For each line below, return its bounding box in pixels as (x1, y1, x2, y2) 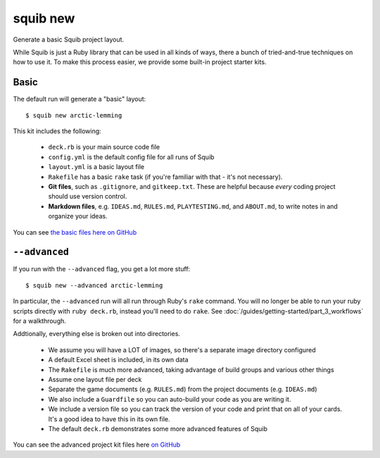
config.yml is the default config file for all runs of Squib (48, 152, 215, 161)
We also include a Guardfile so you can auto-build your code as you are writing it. (48, 395, 291, 403)
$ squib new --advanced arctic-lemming (25, 281, 163, 289)
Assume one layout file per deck (48, 375, 142, 383)
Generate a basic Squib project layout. (13, 35, 125, 44)
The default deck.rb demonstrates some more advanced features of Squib (48, 424, 267, 433)
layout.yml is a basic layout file (48, 163, 144, 171)
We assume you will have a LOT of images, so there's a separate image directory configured (48, 345, 316, 354)
